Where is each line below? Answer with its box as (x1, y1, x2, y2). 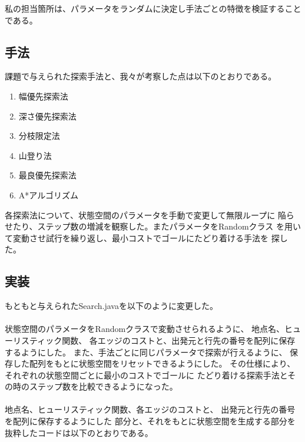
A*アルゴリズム (18, 188, 78, 201)
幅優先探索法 (18, 89, 68, 102)
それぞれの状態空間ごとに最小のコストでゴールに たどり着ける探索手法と (5, 368, 288, 381)
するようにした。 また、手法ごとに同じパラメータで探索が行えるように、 (5, 345, 287, 358)
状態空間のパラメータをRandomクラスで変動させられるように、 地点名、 (5, 323, 285, 335)
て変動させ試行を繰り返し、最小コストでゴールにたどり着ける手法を (5, 231, 268, 244)
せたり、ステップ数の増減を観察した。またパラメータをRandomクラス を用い (5, 220, 301, 232)
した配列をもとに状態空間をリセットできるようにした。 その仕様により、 (12, 357, 296, 370)
